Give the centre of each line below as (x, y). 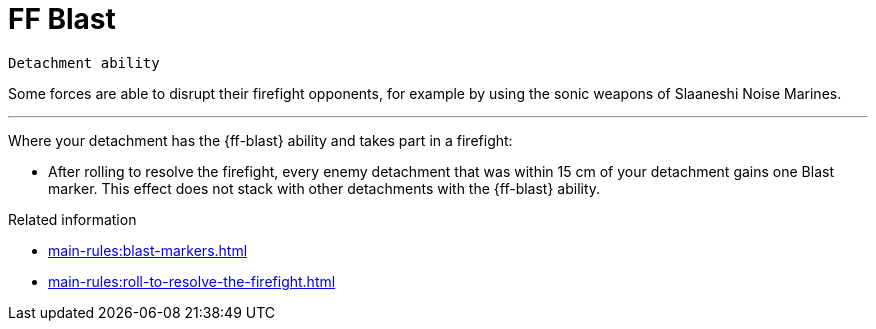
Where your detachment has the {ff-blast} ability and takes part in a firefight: (260, 140)
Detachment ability (84, 62)
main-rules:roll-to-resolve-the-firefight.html (192, 281)
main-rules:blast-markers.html (148, 250)
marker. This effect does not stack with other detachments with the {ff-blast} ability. (324, 188)
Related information (72, 219)
